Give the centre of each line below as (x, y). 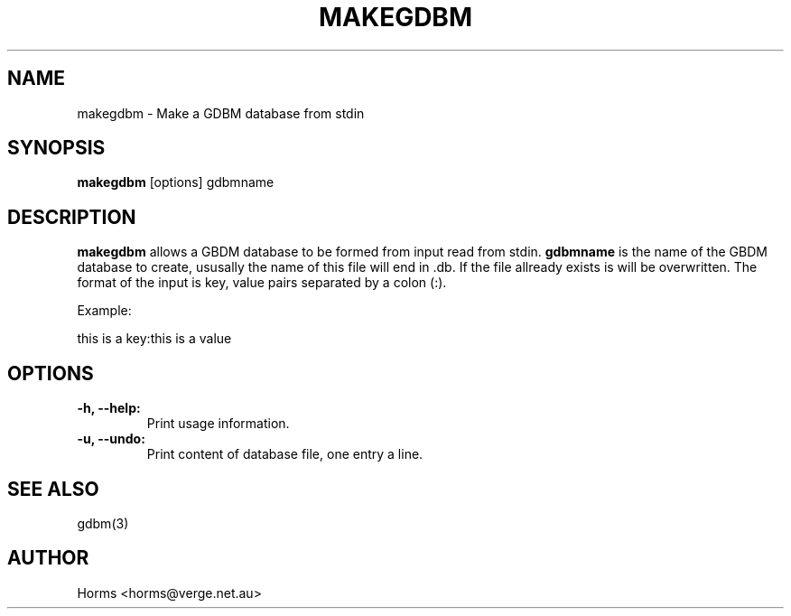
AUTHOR (48, 558)
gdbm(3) (103, 523)
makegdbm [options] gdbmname (176, 182)
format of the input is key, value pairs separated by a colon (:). (262, 283)
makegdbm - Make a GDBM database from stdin (221, 113)
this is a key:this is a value (154, 339)
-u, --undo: (111, 439)
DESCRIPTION (72, 217)
